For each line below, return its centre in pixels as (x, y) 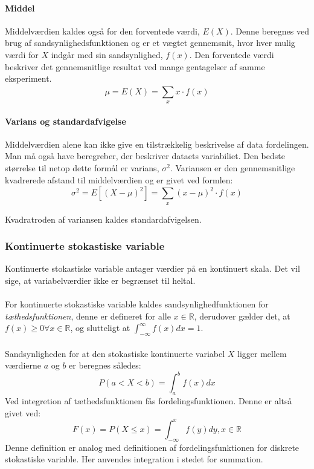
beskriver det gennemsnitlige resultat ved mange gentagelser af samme (135, 66)
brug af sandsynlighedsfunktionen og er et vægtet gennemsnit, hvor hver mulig (150, 43)
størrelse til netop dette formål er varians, (82, 167)
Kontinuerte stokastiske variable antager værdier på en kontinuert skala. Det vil (152, 268)
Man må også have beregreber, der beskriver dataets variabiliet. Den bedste (145, 156)
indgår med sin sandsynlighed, (107, 54)
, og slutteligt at (100, 328)
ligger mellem (262, 353)
